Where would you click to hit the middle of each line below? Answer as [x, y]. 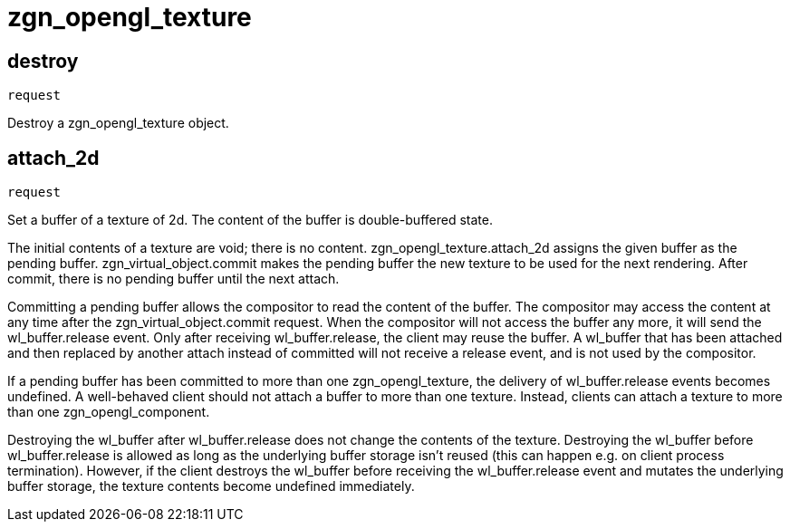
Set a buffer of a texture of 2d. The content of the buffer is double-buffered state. [250, 220]
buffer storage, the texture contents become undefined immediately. [211, 486]
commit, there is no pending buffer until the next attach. [173, 279]
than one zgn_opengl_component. [109, 412]
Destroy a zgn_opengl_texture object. [118, 123]
